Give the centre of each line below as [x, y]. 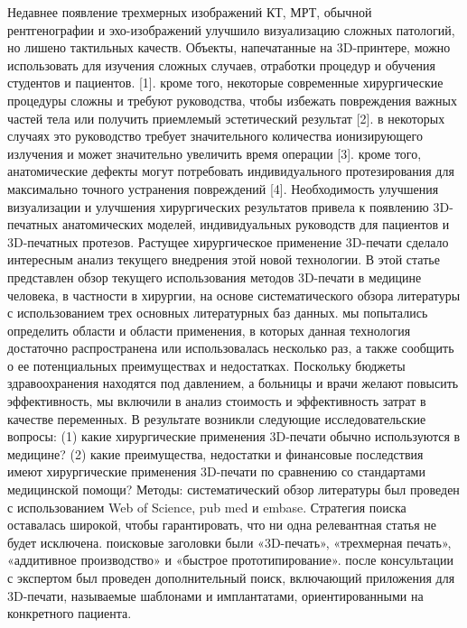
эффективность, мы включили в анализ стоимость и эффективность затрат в [217, 401]
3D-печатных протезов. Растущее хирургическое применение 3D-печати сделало [228, 241]
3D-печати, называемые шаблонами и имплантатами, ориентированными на [215, 595]
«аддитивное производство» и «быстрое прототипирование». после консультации [230, 560]
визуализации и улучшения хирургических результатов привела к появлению [218, 206]
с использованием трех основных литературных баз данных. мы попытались [218, 313]
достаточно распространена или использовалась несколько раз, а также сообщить [231, 348]
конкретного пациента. [70, 613]
